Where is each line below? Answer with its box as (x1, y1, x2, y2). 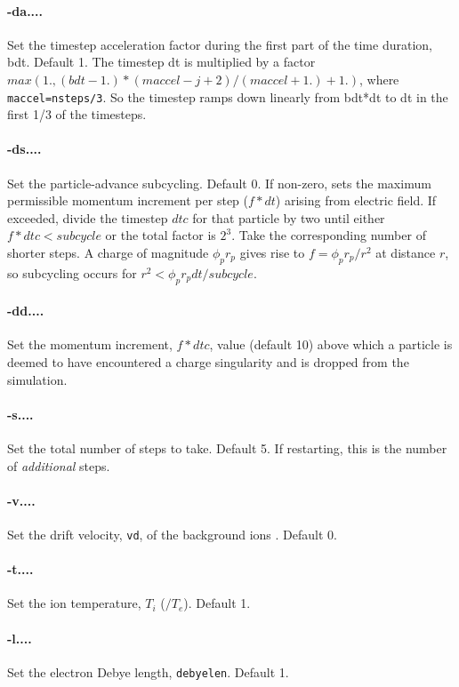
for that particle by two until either (192, 208, 385, 227)
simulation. (7, 370, 68, 388)
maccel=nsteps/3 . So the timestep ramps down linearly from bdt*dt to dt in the (7, 87, 448, 106)
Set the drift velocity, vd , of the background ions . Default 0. (7, 524, 337, 543)
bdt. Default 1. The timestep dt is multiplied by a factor (7, 52, 316, 71)
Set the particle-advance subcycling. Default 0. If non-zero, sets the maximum (7, 173, 431, 192)
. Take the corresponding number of (231, 226, 426, 244)
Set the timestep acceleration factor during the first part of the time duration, (7, 35, 432, 53)
